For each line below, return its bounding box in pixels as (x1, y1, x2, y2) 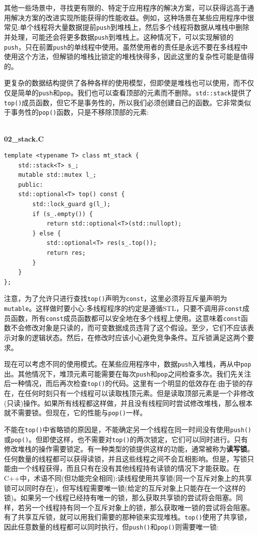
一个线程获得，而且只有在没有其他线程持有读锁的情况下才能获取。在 (17, 463, 240, 473)
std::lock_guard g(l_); (32, 201, 111, 208)
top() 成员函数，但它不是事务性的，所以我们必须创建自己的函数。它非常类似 (4, 97, 251, 107)
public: (18, 181, 43, 188)
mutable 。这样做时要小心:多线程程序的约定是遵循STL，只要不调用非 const (4, 303, 243, 313)
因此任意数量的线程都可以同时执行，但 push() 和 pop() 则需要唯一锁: (4, 522, 219, 532)
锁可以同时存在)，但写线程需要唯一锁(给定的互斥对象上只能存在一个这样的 (4, 482, 246, 493)
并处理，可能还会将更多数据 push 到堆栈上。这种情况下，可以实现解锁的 (4, 31, 234, 42)
